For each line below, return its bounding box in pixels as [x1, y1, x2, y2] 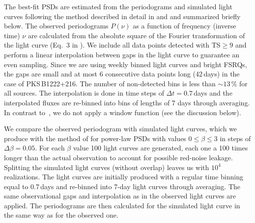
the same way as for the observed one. [4, 210, 118, 220]
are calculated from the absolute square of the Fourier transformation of [28, 30, 245, 40]
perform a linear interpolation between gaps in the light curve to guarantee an [4, 49, 240, 59]
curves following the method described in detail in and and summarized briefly [4, 11, 241, 21]
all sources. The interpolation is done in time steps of [4, 88, 164, 98]
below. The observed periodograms [4, 21, 109, 31]
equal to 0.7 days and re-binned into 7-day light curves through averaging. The [4, 181, 241, 191]
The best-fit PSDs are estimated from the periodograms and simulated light [4, 1, 232, 11]
